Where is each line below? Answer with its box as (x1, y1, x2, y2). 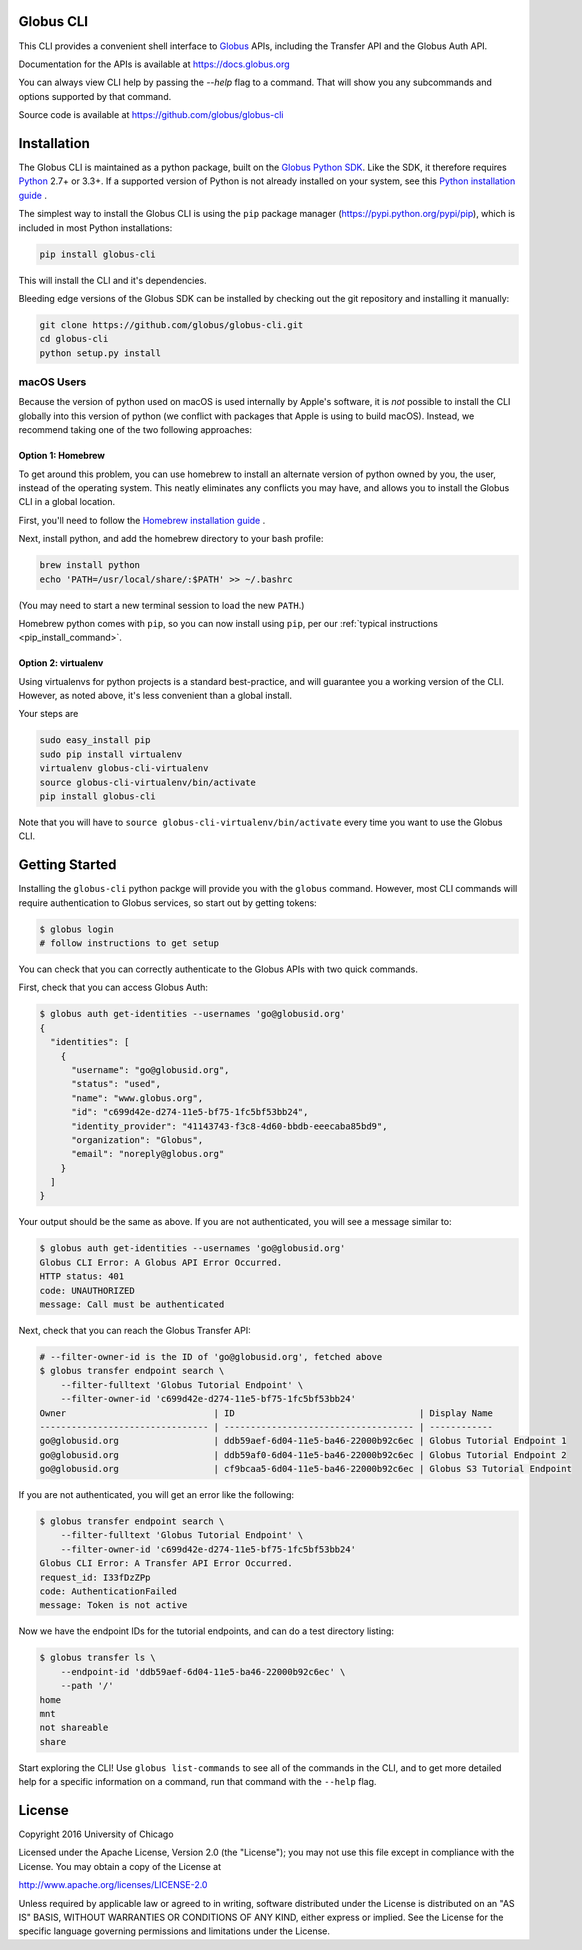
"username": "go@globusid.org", (71, 1064, 230, 1075)
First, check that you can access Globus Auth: (18, 981, 209, 994)
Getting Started (18, 856, 117, 874)
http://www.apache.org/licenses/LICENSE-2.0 (18, 1879, 208, 1891)
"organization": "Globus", (71, 1134, 204, 1145)
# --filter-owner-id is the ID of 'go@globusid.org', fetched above (39, 1351, 383, 1362)
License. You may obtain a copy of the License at (18, 1860, 222, 1872)
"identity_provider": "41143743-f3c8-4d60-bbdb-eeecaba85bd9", (71, 1120, 388, 1132)
